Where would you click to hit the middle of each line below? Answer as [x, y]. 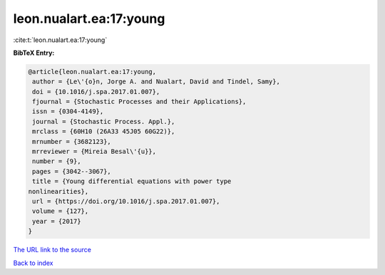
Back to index [33, 263]
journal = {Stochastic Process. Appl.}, [104, 121]
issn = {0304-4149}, [68, 111]
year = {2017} [57, 221]
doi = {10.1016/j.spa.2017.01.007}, [96, 92]
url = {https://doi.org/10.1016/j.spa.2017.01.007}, [126, 201]
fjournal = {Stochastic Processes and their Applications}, [139, 102]
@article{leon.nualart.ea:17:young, [92, 72]
